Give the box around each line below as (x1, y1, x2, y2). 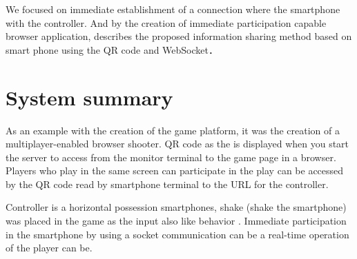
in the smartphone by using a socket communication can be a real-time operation (6, 227, 349, 241)
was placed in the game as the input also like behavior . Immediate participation (6, 214, 347, 228)
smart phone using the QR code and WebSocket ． (6, 42, 218, 56)
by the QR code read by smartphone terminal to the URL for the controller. (6, 176, 329, 191)
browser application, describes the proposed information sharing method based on (6, 29, 352, 43)
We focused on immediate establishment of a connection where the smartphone (6, 2, 340, 16)
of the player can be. (6, 240, 93, 255)
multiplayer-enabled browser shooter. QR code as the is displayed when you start (6, 136, 349, 151)
